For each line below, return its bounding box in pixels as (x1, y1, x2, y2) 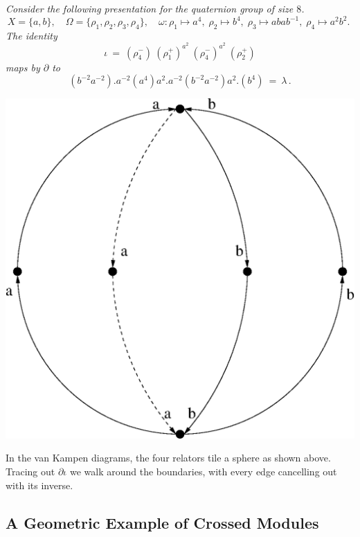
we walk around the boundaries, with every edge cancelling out (69, 464, 337, 479)
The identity (6, 28, 57, 42)
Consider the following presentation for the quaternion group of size (6, 1, 294, 15)
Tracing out (6, 464, 55, 479)
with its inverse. (6, 477, 73, 492)
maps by (6, 60, 40, 74)
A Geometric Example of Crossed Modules (6, 511, 319, 533)
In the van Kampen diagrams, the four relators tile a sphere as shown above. (6, 450, 331, 465)
